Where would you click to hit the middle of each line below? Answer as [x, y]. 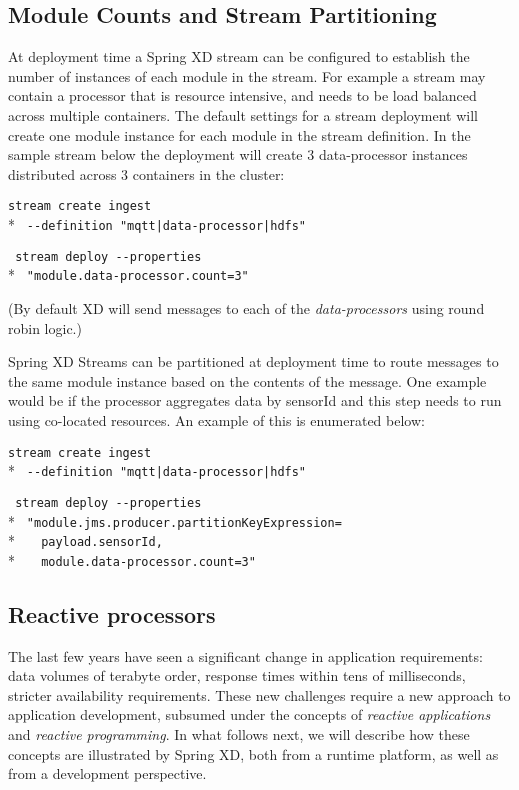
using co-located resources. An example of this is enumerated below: [216, 419]
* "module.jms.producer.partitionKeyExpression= [175, 520]
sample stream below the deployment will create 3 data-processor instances [238, 154]
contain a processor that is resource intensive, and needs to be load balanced [242, 95]
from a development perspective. [107, 773]
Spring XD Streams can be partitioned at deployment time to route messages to [253, 361]
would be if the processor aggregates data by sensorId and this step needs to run [255, 400]
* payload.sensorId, [85, 540]
